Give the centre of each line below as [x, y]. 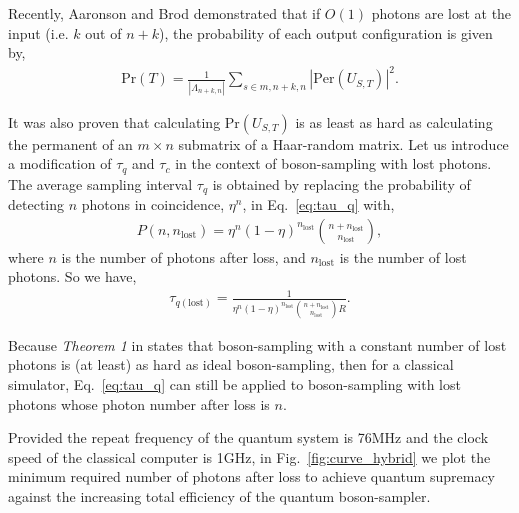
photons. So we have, [72, 276]
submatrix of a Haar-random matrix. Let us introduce [343, 143]
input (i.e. [38, 32]
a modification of [60, 163]
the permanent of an [70, 143]
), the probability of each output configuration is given [325, 32]
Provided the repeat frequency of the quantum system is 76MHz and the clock [248, 437]
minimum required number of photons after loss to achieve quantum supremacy [252, 476]
